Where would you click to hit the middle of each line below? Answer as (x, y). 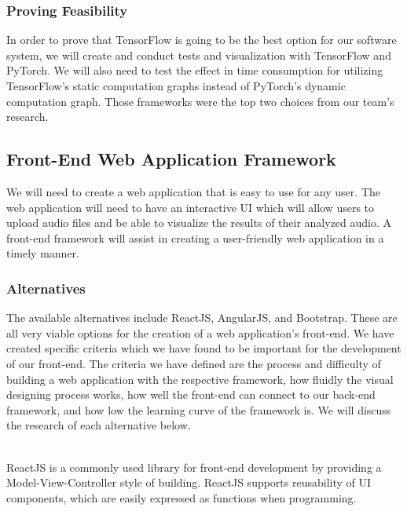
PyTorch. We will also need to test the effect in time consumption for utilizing (195, 70)
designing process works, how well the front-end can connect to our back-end (191, 394)
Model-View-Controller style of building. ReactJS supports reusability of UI (189, 482)
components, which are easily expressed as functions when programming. (181, 497)
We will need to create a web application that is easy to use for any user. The (193, 191)
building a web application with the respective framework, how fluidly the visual (200, 379)
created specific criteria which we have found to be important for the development (204, 348)
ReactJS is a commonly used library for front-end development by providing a (194, 467)
